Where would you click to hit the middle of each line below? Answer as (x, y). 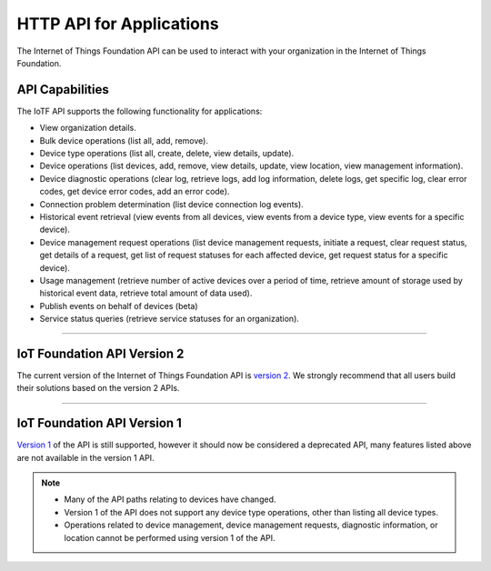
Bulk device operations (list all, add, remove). (124, 140)
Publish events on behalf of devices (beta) (119, 306)
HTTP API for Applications (118, 24)
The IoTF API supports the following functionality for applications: (140, 111)
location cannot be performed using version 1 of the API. (170, 537)
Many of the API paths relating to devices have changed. (170, 499)
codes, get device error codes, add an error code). (135, 192)
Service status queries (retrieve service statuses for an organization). (170, 319)
